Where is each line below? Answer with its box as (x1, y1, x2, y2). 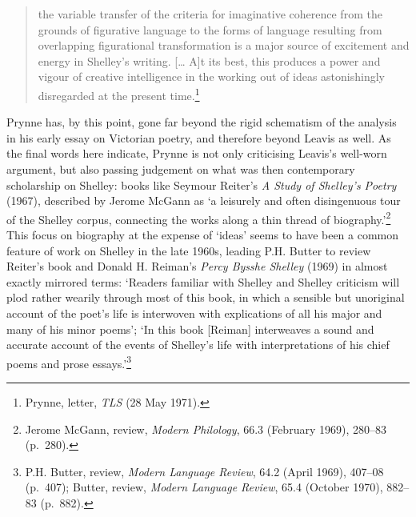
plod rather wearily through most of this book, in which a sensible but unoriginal (6, 289, 405, 306)
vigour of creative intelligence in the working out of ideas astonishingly (38, 68, 385, 85)
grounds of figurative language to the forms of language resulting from (38, 21, 382, 38)
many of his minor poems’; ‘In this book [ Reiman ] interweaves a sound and (6, 320, 374, 337)
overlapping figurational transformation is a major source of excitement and (38, 37, 410, 54)
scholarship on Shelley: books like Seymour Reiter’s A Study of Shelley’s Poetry (6, 176, 397, 193)
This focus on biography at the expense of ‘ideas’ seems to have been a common (6, 226, 399, 243)
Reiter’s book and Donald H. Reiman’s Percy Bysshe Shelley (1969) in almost (6, 258, 388, 275)
